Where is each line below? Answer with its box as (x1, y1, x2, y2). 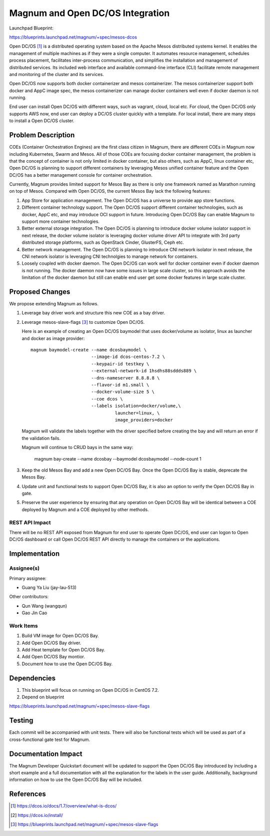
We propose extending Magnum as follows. (9, 301, 99, 307)
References (9, 790, 46, 798)
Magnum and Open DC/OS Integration (9, 8, 170, 19)
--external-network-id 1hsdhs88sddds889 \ (90, 368, 197, 374)
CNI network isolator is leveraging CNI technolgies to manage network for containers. (21, 253, 198, 259)
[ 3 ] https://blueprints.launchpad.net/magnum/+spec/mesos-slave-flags (10, 821, 158, 827)
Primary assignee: (9, 575, 47, 581)
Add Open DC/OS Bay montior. (21, 654, 85, 660)
